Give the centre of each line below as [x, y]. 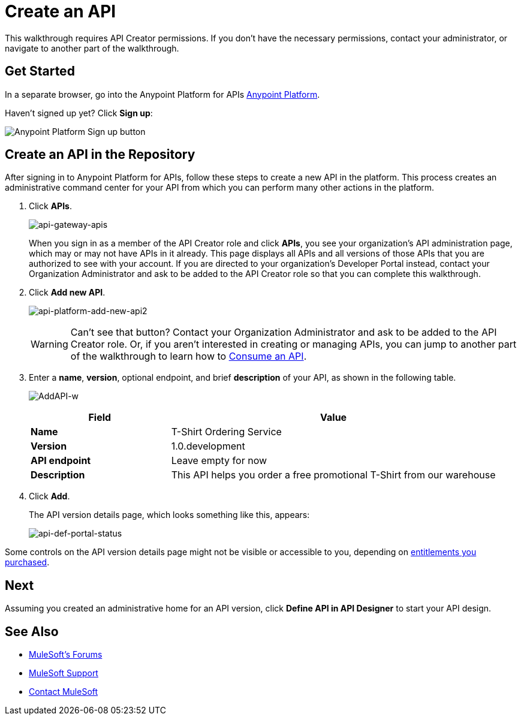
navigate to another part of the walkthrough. [92, 48]
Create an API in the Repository [100, 155]
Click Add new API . [67, 293]
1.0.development [208, 446]
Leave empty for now [219, 461]
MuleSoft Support [64, 673]
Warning [49, 344]
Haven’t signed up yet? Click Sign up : [79, 113]
